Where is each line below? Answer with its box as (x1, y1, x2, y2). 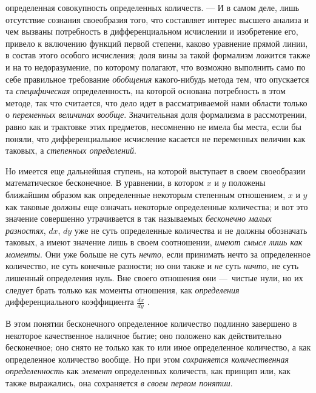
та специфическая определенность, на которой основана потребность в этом (5, 84, 286, 97)
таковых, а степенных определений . (5, 144, 136, 157)
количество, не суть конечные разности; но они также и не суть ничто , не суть (5, 259, 299, 272)
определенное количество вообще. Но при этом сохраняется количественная (5, 352, 289, 365)
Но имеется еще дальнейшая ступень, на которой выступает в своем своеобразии (5, 164, 306, 177)
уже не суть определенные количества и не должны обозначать (74, 224, 308, 236)
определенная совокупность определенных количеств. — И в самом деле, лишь (5, 1, 300, 13)
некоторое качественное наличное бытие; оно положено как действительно (5, 329, 282, 341)
